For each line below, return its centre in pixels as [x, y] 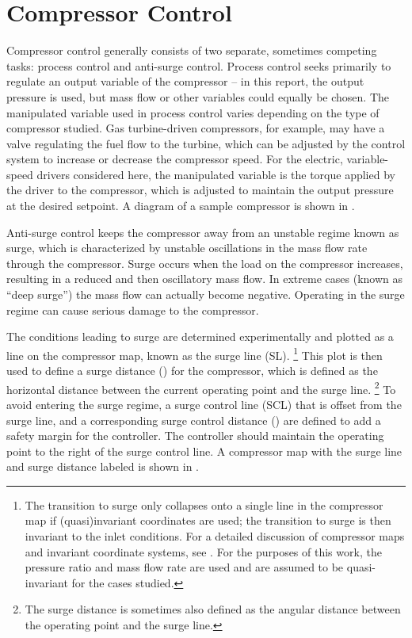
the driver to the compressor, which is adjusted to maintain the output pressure [200, 190]
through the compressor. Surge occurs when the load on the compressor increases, [205, 263]
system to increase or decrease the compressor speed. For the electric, [175, 159]
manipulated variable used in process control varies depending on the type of [193, 112]
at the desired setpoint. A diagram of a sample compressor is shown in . [181, 206]
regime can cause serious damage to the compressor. [133, 309]
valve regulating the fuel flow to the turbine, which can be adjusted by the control [206, 143]
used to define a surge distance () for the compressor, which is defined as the [192, 371]
